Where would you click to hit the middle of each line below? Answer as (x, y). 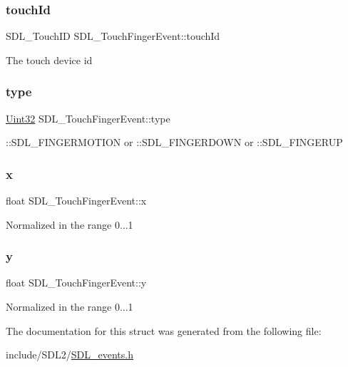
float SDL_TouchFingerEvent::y (76, 283)
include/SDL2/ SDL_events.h (70, 355)
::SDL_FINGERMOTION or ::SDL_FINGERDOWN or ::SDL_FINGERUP (174, 142)
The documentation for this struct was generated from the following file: (164, 330)
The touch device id (49, 60)
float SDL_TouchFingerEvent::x (76, 201)
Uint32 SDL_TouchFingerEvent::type (88, 118)
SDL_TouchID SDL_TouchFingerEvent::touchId (113, 36)
